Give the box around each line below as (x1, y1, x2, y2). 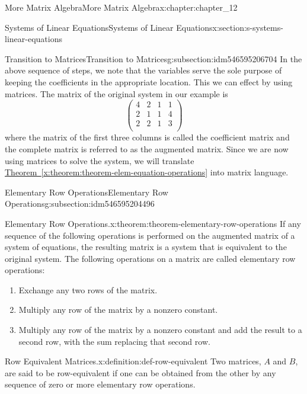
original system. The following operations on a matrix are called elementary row (5, 252, 296, 264)
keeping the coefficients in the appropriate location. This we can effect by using (5, 75, 293, 88)
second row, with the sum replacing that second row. (18, 335, 210, 347)
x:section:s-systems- (212, 21, 283, 33)
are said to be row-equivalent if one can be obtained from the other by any (5, 366, 276, 379)
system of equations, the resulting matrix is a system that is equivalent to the (5, 241, 287, 253)
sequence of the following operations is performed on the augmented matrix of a (5, 229, 295, 241)
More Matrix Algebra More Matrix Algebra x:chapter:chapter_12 (5, 1, 238, 13)
